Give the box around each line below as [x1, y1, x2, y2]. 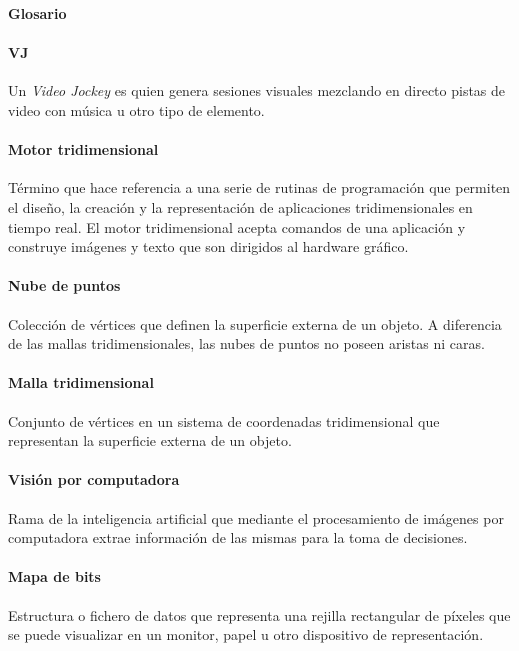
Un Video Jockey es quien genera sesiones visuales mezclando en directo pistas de [8, 80, 506, 101]
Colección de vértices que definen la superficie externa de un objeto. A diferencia [8, 313, 502, 334]
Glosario [8, 3, 67, 23]
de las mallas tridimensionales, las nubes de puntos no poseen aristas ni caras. [8, 333, 485, 354]
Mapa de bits [8, 566, 101, 587]
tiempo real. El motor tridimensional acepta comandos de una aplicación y [8, 216, 466, 237]
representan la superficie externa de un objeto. [8, 430, 292, 451]
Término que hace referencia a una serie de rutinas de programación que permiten [8, 177, 511, 198]
